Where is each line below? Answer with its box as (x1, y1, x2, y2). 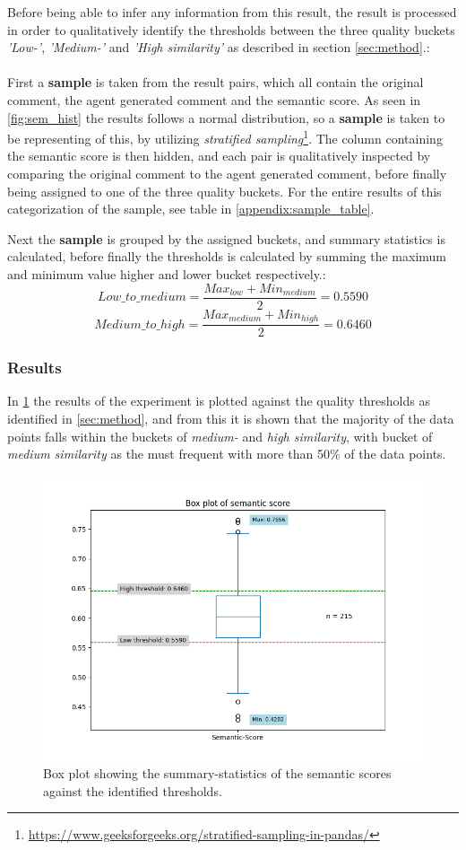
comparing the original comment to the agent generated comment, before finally (7, 164, 447, 182)
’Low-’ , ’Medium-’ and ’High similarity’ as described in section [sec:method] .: (7, 38, 430, 57)
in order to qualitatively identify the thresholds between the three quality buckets (7, 20, 455, 39)
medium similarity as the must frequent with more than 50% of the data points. (7, 444, 446, 463)
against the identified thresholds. (43, 781, 222, 800)
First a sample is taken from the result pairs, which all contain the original (7, 73, 424, 92)
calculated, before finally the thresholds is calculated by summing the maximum (7, 247, 446, 266)
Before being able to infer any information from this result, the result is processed (7, 3, 457, 21)
